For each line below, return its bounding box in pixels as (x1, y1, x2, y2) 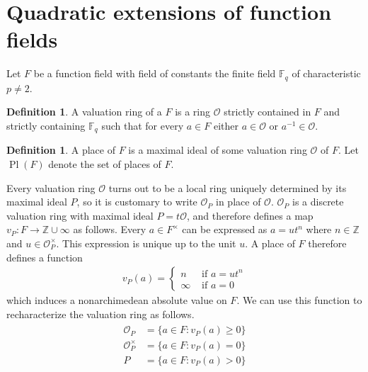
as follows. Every (73, 222, 146, 237)
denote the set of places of (48, 157, 161, 171)
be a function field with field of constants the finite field (33, 66, 276, 81)
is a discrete (292, 194, 344, 209)
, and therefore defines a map (186, 208, 314, 222)
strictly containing (6, 118, 86, 133)
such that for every (101, 118, 184, 133)
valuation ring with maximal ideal (6, 208, 154, 222)
